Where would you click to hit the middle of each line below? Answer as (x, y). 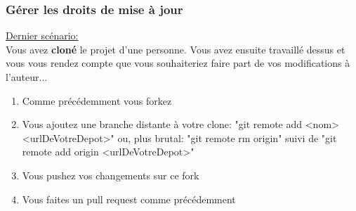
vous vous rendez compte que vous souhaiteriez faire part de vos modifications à (178, 63)
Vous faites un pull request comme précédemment (129, 199)
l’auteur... (27, 77)
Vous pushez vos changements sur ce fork (111, 175)
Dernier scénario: (42, 36)
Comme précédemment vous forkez (97, 100)
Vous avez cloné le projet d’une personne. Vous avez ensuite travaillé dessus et (176, 49)
